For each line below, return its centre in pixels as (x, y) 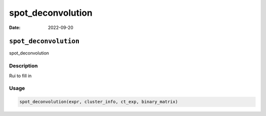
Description (23, 66)
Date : (15, 28)
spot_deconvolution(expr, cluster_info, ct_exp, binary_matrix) (99, 102)
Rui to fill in (20, 76)
